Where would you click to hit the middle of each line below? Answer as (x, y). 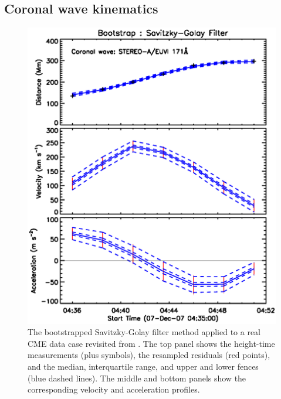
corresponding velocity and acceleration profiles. (114, 389)
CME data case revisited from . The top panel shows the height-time (151, 343)
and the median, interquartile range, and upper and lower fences (143, 366)
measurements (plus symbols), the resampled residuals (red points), (149, 355)
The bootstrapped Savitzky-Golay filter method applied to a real (144, 332)
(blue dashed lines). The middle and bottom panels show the (137, 378)
